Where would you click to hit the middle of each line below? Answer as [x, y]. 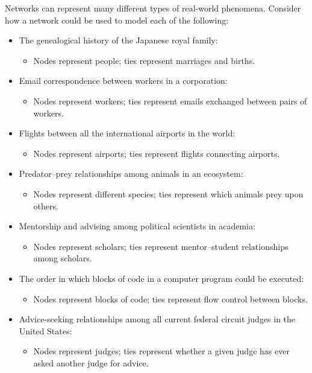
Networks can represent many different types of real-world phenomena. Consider [153, 8]
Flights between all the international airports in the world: [127, 133]
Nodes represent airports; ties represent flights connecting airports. [157, 153]
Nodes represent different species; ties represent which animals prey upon [168, 193]
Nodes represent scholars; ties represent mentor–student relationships [161, 246]
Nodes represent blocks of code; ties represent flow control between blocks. [170, 298]
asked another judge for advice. [91, 362]
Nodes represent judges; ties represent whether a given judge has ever [161, 351]
